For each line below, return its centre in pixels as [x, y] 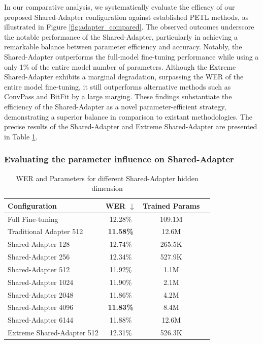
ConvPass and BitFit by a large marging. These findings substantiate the [118, 96]
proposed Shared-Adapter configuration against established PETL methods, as [126, 17]
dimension [107, 188]
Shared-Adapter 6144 [41, 320]
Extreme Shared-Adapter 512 [53, 333]
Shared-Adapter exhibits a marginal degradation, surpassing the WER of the [124, 77]
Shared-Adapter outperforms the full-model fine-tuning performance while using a [131, 56]
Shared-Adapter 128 [39, 244]
